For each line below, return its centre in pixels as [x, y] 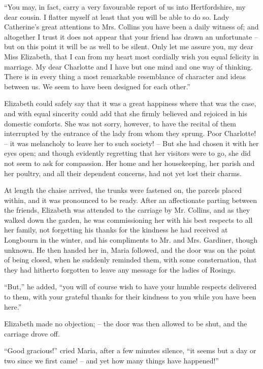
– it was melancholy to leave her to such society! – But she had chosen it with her [131, 143]
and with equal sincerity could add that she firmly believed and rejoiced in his [126, 113]
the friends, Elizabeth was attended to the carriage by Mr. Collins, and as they [127, 210]
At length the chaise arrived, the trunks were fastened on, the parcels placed [123, 190]
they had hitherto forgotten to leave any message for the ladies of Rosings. [120, 269]
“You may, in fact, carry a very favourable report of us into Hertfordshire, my [125, 7]
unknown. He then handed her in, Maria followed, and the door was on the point [130, 249]
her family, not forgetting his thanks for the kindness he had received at [116, 230]
